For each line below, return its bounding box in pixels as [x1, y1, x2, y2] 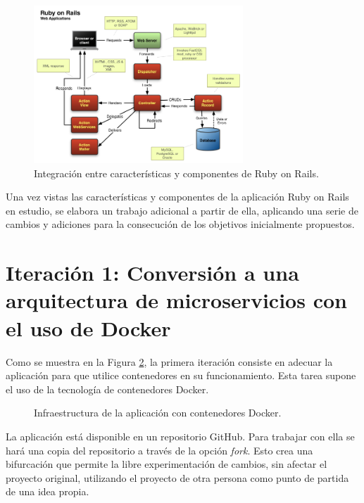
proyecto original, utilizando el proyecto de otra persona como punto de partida [6, 470, 349, 485]
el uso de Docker [6, 313, 171, 342]
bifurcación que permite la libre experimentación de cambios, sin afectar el [6, 457, 327, 471]
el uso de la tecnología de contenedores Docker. [6, 381, 209, 396]
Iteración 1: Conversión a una [6, 258, 299, 287]
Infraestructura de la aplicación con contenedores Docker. [34, 405, 282, 420]
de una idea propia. [6, 484, 89, 499]
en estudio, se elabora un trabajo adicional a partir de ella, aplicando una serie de [6, 203, 358, 217]
